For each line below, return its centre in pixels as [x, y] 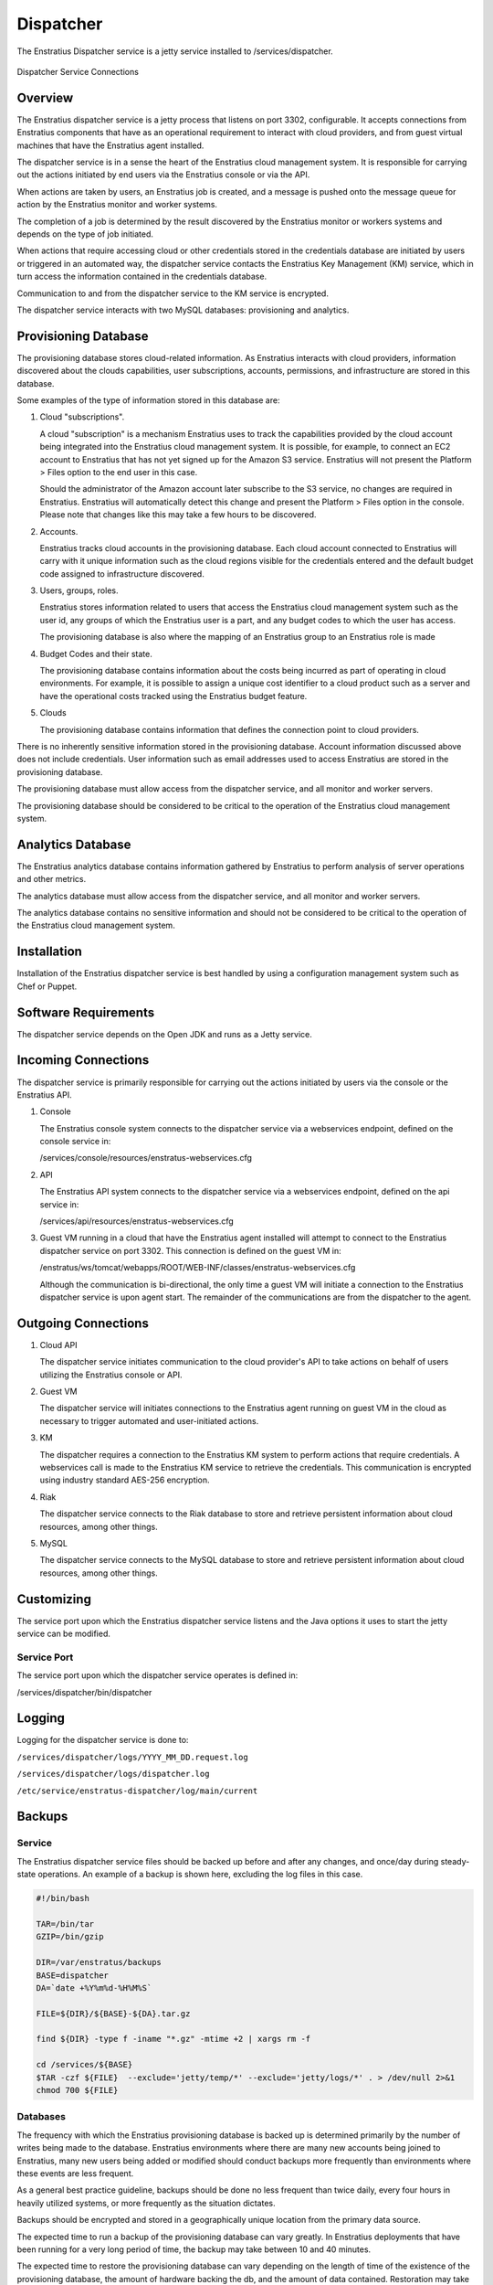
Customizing [54, 1599]
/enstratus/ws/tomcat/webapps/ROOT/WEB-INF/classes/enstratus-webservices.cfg [198, 1268]
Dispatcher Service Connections [78, 71]
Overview [45, 97]
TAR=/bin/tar [65, 1924]
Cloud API [58, 1344]
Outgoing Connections [83, 1323]
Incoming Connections [83, 1060]
